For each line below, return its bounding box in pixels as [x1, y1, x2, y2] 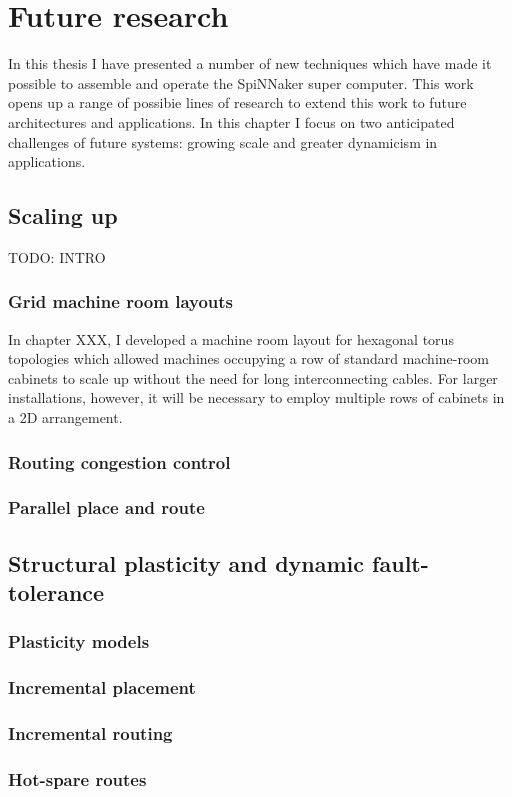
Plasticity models [8, 629, 150, 654]
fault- [372, 547, 429, 578]
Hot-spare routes [8, 766, 147, 791]
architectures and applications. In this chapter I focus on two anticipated [8, 111, 455, 132]
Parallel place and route [8, 495, 205, 520]
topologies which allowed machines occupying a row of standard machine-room [8, 348, 489, 369]
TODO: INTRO [8, 246, 106, 267]
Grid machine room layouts [8, 289, 234, 314]
